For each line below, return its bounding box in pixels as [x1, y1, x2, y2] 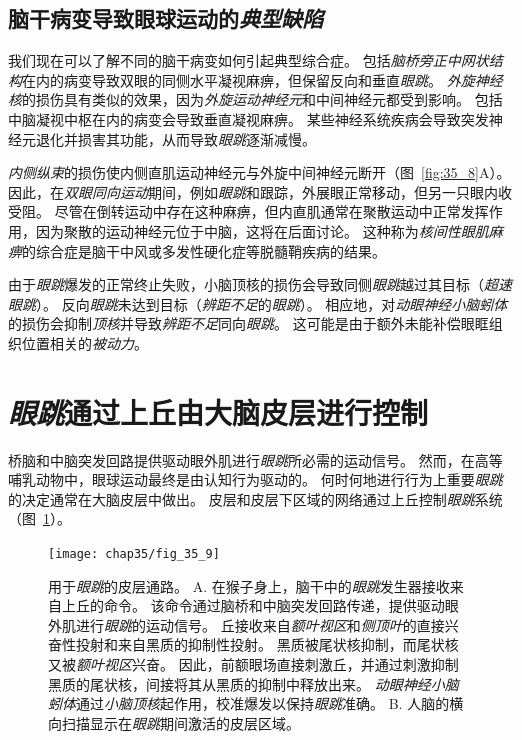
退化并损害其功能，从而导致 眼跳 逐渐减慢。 [35, 128, 316, 149]
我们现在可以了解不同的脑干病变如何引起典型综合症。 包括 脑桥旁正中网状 [8, 50, 489, 71]
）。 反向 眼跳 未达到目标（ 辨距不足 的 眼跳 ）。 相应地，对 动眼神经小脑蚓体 [36, 293, 508, 314]
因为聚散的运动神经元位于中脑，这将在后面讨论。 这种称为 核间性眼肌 [35, 220, 489, 241]
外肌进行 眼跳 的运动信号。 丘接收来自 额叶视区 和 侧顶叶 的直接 [48, 614, 445, 635]
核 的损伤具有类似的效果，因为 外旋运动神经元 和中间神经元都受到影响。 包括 [8, 89, 503, 110]
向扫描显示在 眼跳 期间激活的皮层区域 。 [48, 712, 300, 733]
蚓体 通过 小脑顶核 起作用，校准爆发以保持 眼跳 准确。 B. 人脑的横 [48, 693, 464, 714]
